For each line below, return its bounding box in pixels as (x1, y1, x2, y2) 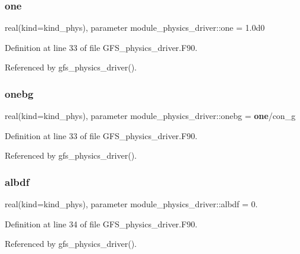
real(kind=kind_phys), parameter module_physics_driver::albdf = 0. (5, 198, 258, 210)
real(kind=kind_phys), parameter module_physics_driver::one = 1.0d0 (5, 21, 265, 34)
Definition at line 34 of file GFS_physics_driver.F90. (5, 217, 198, 230)
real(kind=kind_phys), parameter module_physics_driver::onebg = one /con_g (5, 110, 296, 122)
